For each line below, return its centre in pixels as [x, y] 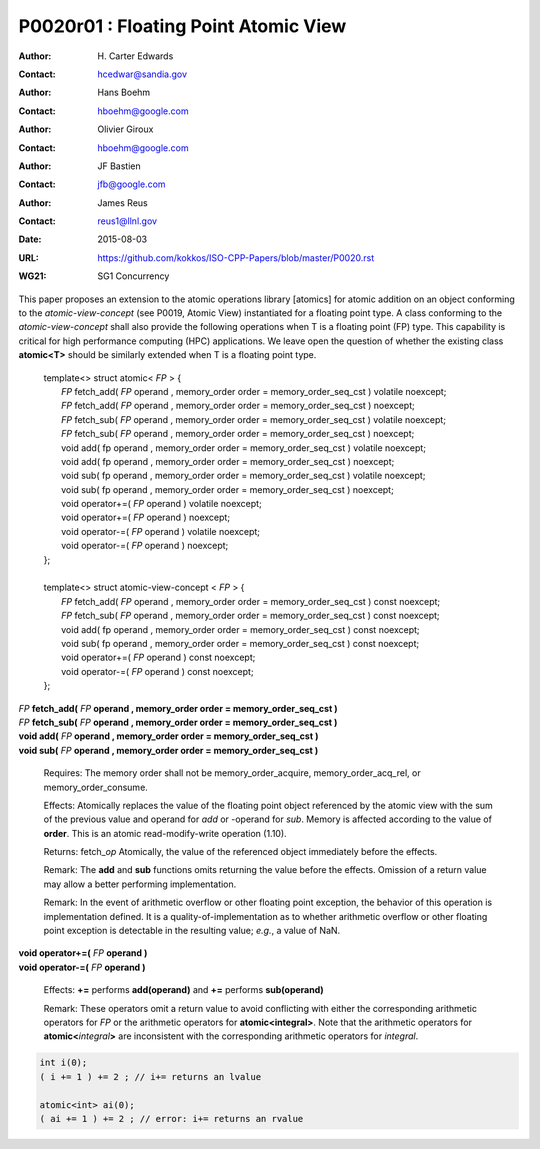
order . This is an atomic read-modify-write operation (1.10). [165, 833]
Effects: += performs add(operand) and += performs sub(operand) [183, 990]
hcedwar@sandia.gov [142, 74]
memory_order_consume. [96, 787]
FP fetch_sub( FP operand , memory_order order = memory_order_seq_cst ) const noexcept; [250, 616]
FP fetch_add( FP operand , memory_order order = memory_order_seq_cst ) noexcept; [238, 406]
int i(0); [63, 1063]
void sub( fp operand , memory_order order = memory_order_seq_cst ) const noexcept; [240, 643]
